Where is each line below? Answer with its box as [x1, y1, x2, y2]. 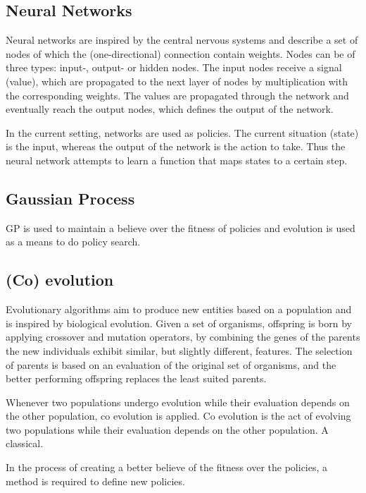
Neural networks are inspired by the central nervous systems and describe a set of [6, 32, 358, 47]
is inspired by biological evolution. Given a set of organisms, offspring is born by [6, 315, 352, 330]
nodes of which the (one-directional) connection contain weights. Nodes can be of [6, 46, 355, 61]
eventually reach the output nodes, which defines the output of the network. [6, 102, 334, 116]
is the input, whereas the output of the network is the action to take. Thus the [6, 139, 346, 154]
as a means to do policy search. [6, 234, 141, 249]
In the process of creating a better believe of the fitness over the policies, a [6, 460, 328, 475]
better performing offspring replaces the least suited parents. [6, 371, 267, 386]
